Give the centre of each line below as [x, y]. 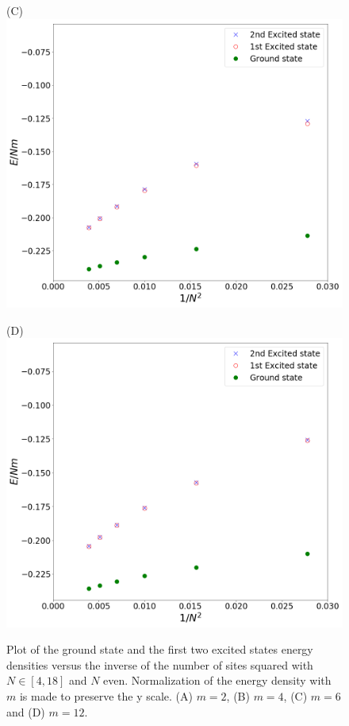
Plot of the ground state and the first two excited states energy [160, 649]
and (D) [26, 711]
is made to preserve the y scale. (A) [106, 696]
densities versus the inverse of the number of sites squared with [160, 664]
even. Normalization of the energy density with [217, 680]
